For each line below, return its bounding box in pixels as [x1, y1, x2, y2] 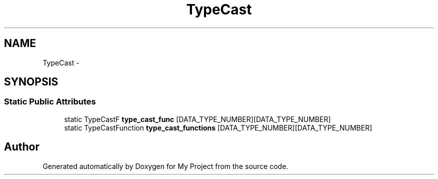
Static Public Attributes [4, 96, 96, 107]
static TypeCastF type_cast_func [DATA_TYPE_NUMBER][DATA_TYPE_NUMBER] [64, 114, 331, 123]
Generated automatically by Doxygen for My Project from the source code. [42, 161, 288, 170]
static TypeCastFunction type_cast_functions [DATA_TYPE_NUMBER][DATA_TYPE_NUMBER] [64, 123, 372, 132]
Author [4, 140, 39, 153]
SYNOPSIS [4, 75, 58, 88]
